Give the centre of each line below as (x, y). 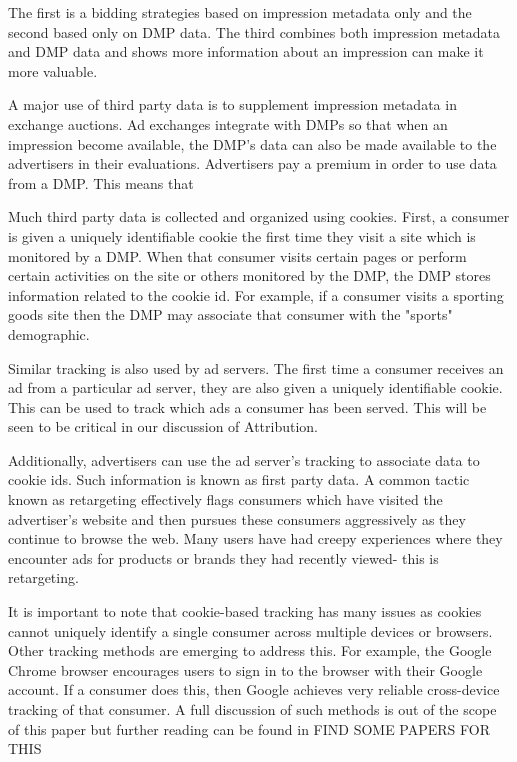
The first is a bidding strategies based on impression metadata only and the (240, 12)
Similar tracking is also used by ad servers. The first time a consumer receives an (256, 367)
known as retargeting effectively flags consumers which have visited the (225, 499)
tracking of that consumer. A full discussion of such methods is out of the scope (252, 709)
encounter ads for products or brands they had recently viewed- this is (223, 557)
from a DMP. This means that (101, 182)
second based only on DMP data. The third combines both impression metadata (254, 31)
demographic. (49, 333)
